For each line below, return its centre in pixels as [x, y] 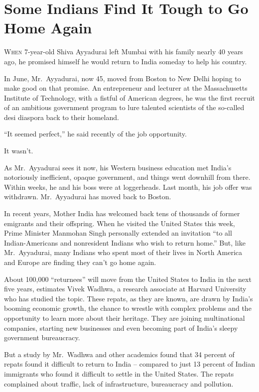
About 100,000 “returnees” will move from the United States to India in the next [128, 279]
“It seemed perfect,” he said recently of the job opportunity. [95, 134]
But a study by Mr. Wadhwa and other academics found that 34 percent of [119, 354]
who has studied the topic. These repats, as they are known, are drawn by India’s [129, 298]
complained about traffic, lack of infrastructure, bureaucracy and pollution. [119, 383]
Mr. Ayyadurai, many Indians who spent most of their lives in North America [123, 252]
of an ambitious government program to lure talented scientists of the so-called [124, 107]
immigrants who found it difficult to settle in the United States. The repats [119, 373]
